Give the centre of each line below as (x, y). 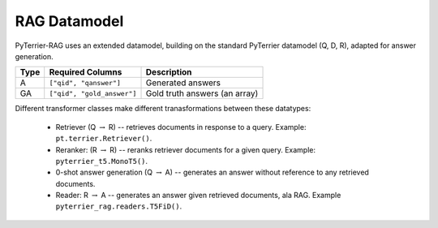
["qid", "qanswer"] (85, 82)
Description (169, 72)
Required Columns (86, 72)
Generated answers (183, 83)
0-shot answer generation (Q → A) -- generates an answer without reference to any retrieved (212, 172)
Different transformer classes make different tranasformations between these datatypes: (163, 109)
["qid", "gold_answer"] (93, 93)
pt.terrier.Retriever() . (104, 139)
